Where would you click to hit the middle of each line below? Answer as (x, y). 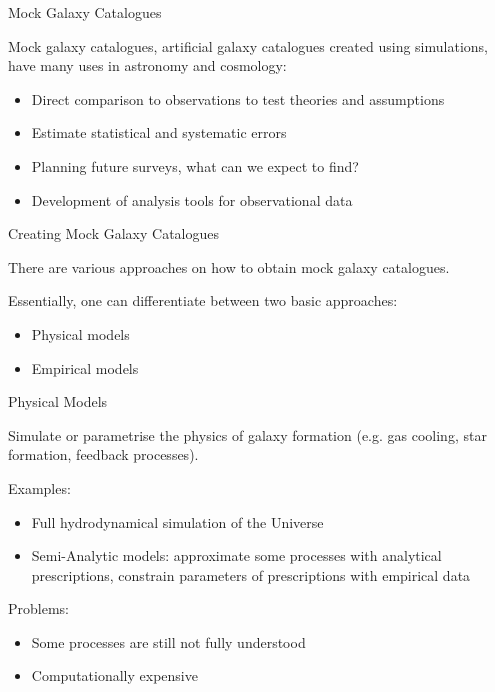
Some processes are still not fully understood (168, 641)
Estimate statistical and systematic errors (159, 132)
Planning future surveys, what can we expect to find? (195, 165)
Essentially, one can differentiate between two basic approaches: (203, 300)
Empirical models (85, 367)
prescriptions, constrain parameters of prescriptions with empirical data (251, 574)
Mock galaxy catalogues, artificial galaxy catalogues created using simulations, (248, 45)
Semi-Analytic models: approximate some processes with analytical (236, 555)
